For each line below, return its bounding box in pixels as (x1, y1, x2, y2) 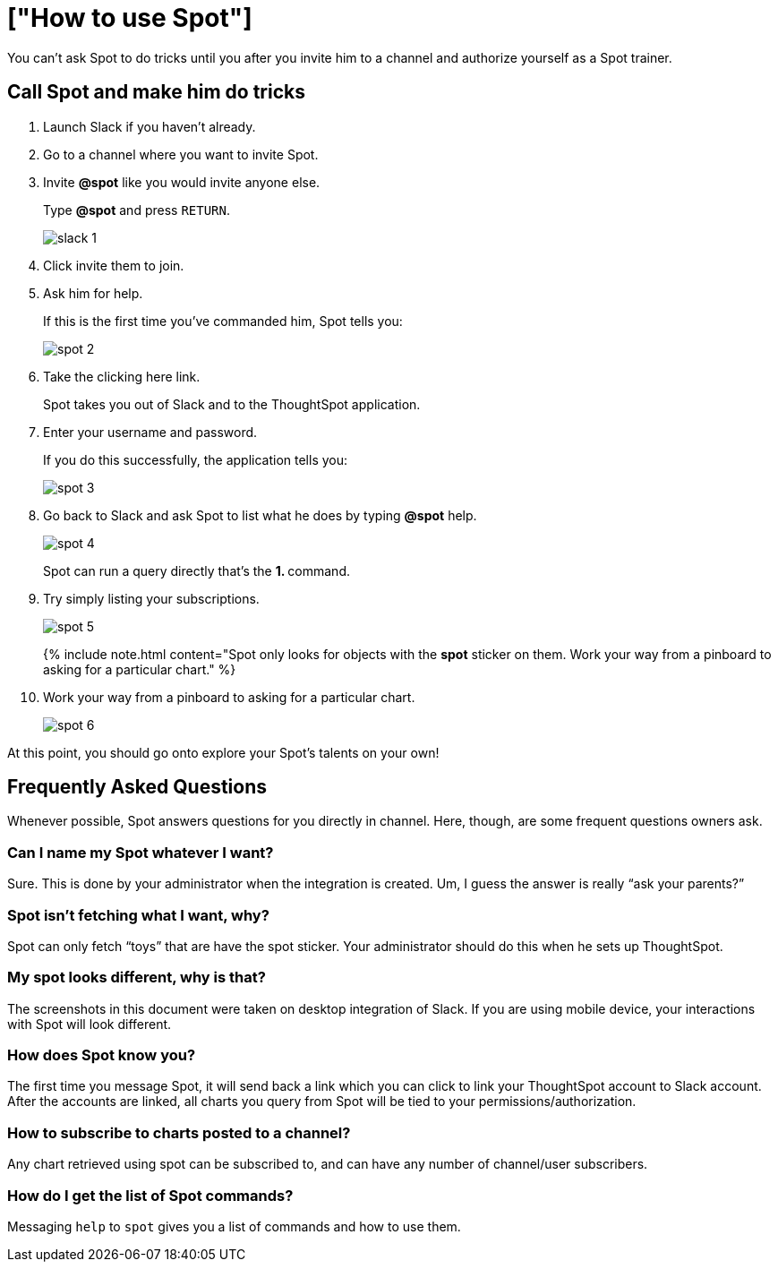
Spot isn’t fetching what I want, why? (7, 905, 269, 924)
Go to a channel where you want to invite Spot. (43, 146, 319, 162)
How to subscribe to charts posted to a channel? (7, 1123, 351, 1142)
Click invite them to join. (43, 257, 184, 273)
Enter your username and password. (43, 424, 258, 440)
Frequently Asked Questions (7, 776, 268, 799)
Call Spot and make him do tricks (7, 81, 305, 104)
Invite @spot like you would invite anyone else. (43, 174, 321, 190)
